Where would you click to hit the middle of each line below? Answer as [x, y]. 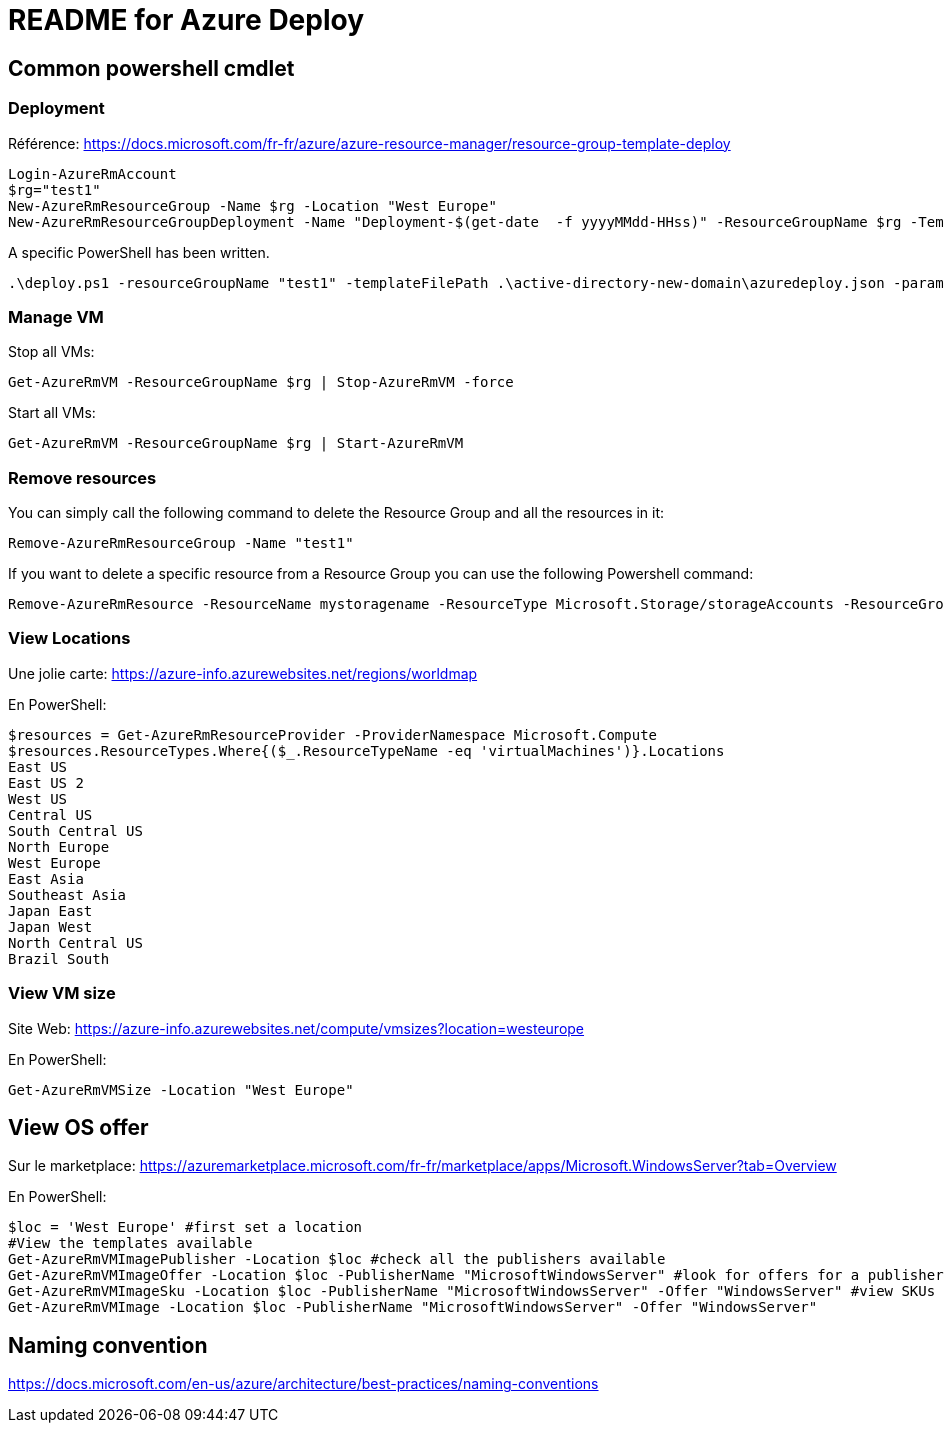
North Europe [59, 846]
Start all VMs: [52, 413]
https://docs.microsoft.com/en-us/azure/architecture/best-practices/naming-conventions [303, 1384]
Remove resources [82, 477]
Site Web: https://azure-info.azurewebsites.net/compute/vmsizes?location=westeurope [296, 1028]
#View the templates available [130, 1243]
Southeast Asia [67, 894]
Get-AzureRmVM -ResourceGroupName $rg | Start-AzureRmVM [236, 443]
